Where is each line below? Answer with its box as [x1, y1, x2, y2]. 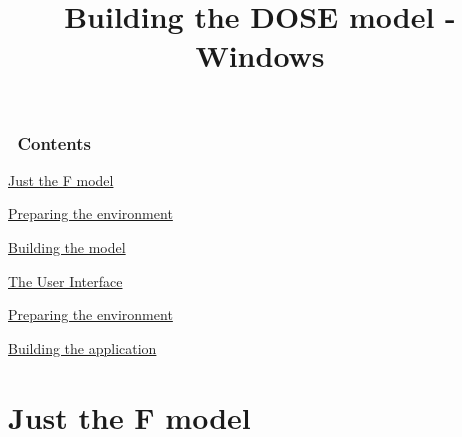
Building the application [8, 337, 157, 358]
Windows [195, 35, 325, 76]
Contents [17, 130, 91, 155]
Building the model [8, 237, 126, 258]
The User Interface [8, 270, 123, 291]
